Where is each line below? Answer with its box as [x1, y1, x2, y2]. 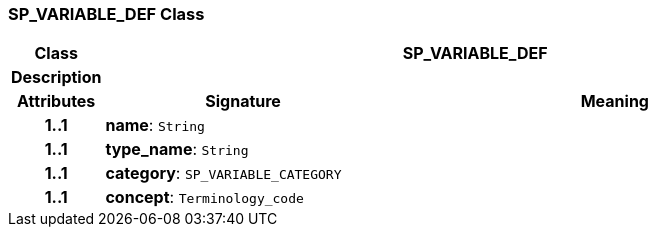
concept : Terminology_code [105, 187, 304, 208]
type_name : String [105, 139, 249, 160]
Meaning [580, 91, 649, 112]
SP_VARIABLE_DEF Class [8, 4, 205, 24]
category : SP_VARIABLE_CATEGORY [105, 163, 342, 184]
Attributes [17, 91, 96, 112]
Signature [205, 91, 281, 112]
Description [11, 67, 102, 88]
